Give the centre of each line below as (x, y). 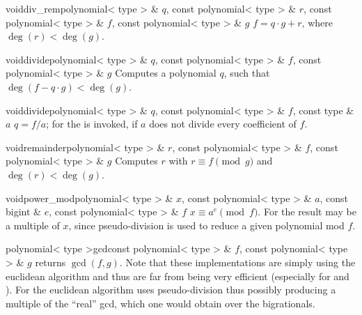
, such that (247, 73)
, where (317, 22)
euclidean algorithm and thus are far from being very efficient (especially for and (178, 276)
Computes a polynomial (166, 73)
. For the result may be (307, 212)
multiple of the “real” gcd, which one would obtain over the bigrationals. (160, 303)
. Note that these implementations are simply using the (237, 262)
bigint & (23, 212)
